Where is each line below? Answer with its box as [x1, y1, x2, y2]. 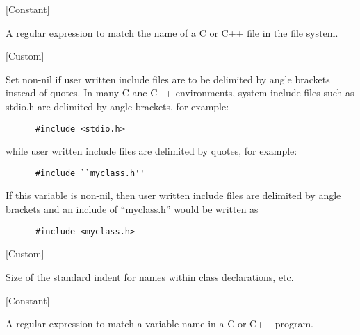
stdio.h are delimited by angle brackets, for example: [6, 98, 229, 113]
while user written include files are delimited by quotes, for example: [6, 144, 297, 158]
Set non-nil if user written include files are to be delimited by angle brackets [6, 71, 330, 86]
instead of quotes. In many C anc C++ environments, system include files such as [6, 85, 354, 100]
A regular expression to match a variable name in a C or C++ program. [6, 316, 313, 331]
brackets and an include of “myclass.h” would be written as [6, 202, 259, 216]
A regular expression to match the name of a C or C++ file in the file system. [6, 25, 338, 40]
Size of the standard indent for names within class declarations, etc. [6, 269, 294, 284]
